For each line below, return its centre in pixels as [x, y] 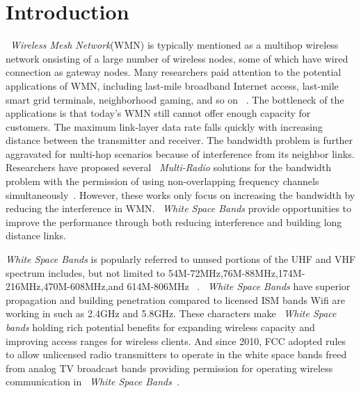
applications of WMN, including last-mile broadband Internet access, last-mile [172, 85]
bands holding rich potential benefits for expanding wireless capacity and [160, 327]
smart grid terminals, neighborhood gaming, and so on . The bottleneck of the [175, 99]
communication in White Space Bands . [93, 382]
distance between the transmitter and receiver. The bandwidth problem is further [179, 140]
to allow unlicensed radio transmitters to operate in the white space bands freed [176, 354]
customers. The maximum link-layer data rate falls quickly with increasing [164, 126]
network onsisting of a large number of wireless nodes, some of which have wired [177, 58]
